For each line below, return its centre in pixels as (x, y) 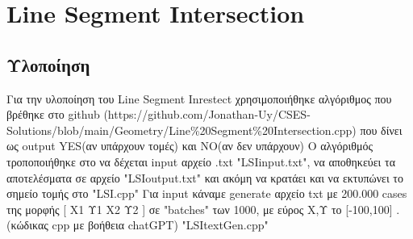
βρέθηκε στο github (53, 114)
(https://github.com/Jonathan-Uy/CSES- (207, 114)
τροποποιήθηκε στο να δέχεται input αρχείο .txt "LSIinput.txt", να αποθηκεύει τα (201, 161)
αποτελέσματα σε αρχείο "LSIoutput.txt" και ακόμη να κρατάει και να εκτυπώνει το (205, 177)
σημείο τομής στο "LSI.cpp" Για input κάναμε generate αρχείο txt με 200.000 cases (207, 193)
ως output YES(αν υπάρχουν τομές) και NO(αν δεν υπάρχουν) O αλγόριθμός (190, 146)
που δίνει (381, 130)
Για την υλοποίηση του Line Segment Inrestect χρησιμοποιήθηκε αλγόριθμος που (199, 98)
